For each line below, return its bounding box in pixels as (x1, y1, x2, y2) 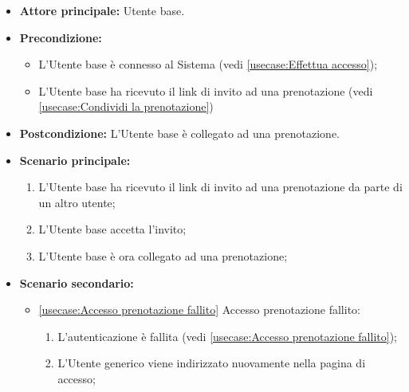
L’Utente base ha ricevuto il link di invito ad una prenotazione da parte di (38, 178, 403, 195)
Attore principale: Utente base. (19, 2, 185, 18)
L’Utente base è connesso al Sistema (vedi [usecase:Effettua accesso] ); (38, 56, 378, 73)
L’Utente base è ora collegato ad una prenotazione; (38, 247, 288, 264)
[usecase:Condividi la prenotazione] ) (38, 98, 214, 115)
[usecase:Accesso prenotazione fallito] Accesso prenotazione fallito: (38, 301, 360, 318)
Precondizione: (19, 29, 102, 45)
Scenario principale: (19, 151, 131, 168)
